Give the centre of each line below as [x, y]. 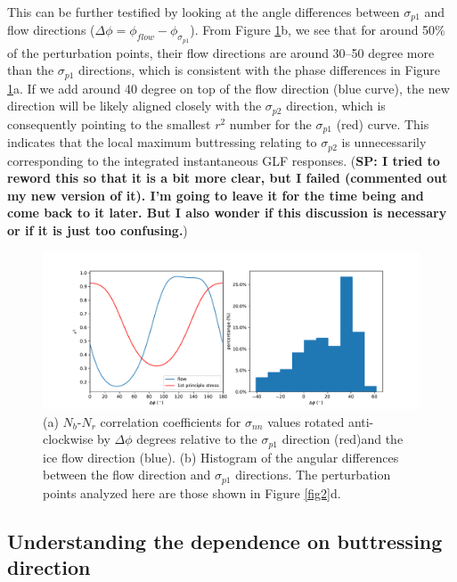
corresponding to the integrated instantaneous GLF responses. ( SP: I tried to [224, 160]
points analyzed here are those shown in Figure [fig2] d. [192, 492]
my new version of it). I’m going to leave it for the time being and [216, 195]
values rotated [306, 421]
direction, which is [336, 106]
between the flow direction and [127, 475]
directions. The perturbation [313, 475]
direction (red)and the [343, 439]
